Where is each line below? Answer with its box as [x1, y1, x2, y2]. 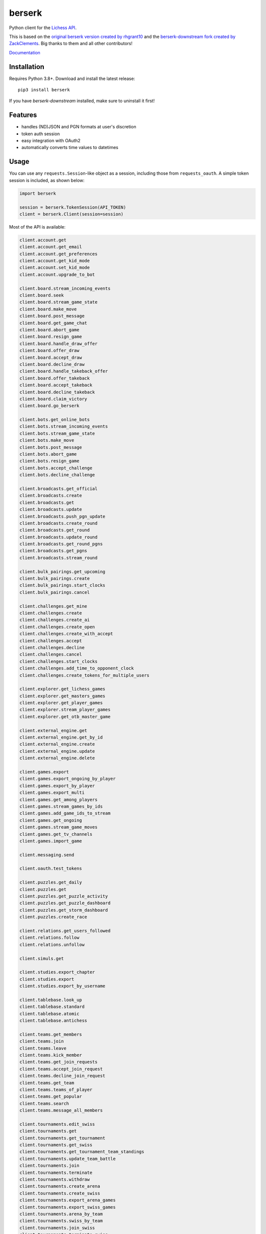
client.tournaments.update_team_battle [19, 1156, 116, 1161]
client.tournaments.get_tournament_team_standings [19, 1149, 145, 1155]
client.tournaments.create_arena [19, 1184, 100, 1189]
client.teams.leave [19, 1045, 66, 1051]
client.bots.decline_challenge [19, 472, 96, 478]
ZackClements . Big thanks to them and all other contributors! [9, 40, 133, 46]
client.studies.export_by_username [19, 983, 105, 989]
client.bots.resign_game [19, 458, 80, 464]
